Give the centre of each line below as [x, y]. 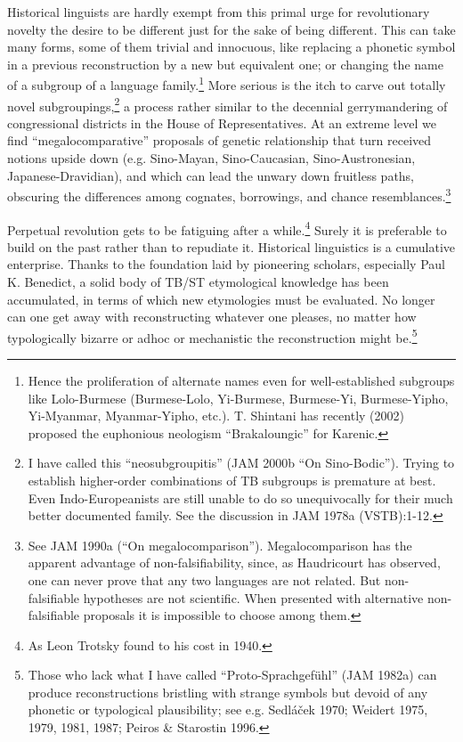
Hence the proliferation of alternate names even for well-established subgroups [241, 380]
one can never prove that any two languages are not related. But [204, 579]
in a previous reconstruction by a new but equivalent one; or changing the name [225, 64]
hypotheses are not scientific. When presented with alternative [253, 597]
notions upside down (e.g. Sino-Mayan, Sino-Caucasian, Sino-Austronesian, [211, 158]
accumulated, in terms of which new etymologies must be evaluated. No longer [221, 299]
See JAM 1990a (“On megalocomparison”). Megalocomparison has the [220, 545]
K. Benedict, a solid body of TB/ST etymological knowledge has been [198, 281]
